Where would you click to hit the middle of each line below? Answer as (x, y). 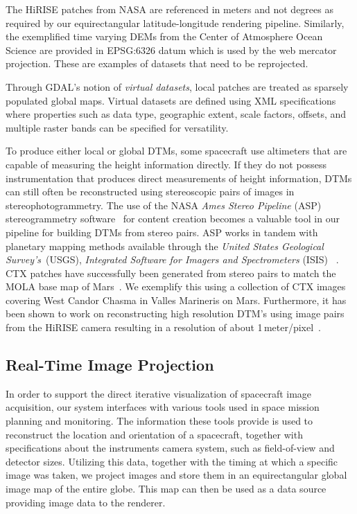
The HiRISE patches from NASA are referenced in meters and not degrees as (169, 9)
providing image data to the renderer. (86, 502)
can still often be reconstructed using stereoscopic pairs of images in (150, 192)
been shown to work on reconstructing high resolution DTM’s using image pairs (175, 313)
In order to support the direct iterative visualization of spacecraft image (159, 393)
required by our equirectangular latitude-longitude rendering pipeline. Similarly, (175, 23)
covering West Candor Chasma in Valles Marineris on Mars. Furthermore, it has (176, 300)
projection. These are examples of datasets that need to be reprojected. (157, 63)
